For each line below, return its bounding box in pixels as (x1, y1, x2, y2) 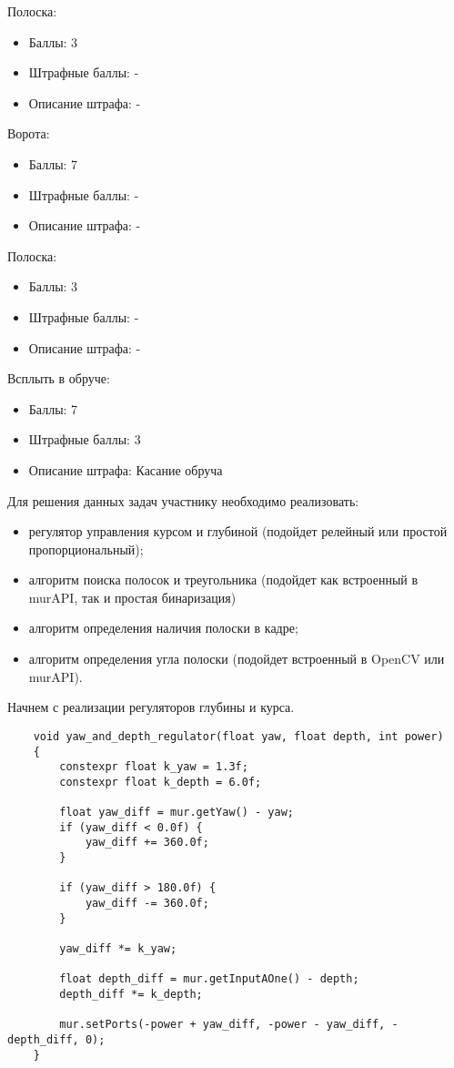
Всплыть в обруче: (7, 369, 110, 388)
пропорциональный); (28, 539, 144, 558)
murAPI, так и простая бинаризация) (28, 587, 237, 606)
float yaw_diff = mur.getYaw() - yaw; (59, 806, 294, 819)
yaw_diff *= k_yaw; (59, 942, 177, 956)
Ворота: (7, 124, 50, 143)
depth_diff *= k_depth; (59, 988, 203, 1001)
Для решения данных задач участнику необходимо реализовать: (7, 491, 359, 510)
